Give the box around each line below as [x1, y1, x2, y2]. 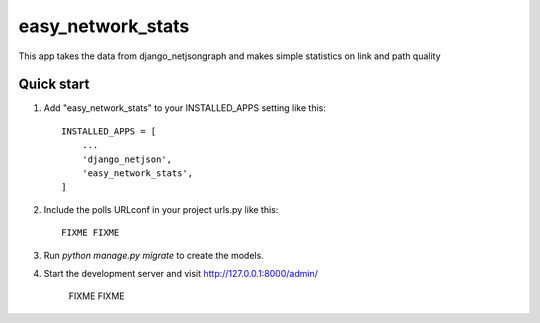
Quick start [18, 76, 90, 93]
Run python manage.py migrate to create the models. [43, 249, 264, 261]
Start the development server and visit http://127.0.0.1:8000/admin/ [43, 267, 319, 279]
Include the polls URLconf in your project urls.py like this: [43, 203, 279, 215]
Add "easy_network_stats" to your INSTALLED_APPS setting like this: [43, 102, 327, 114]
